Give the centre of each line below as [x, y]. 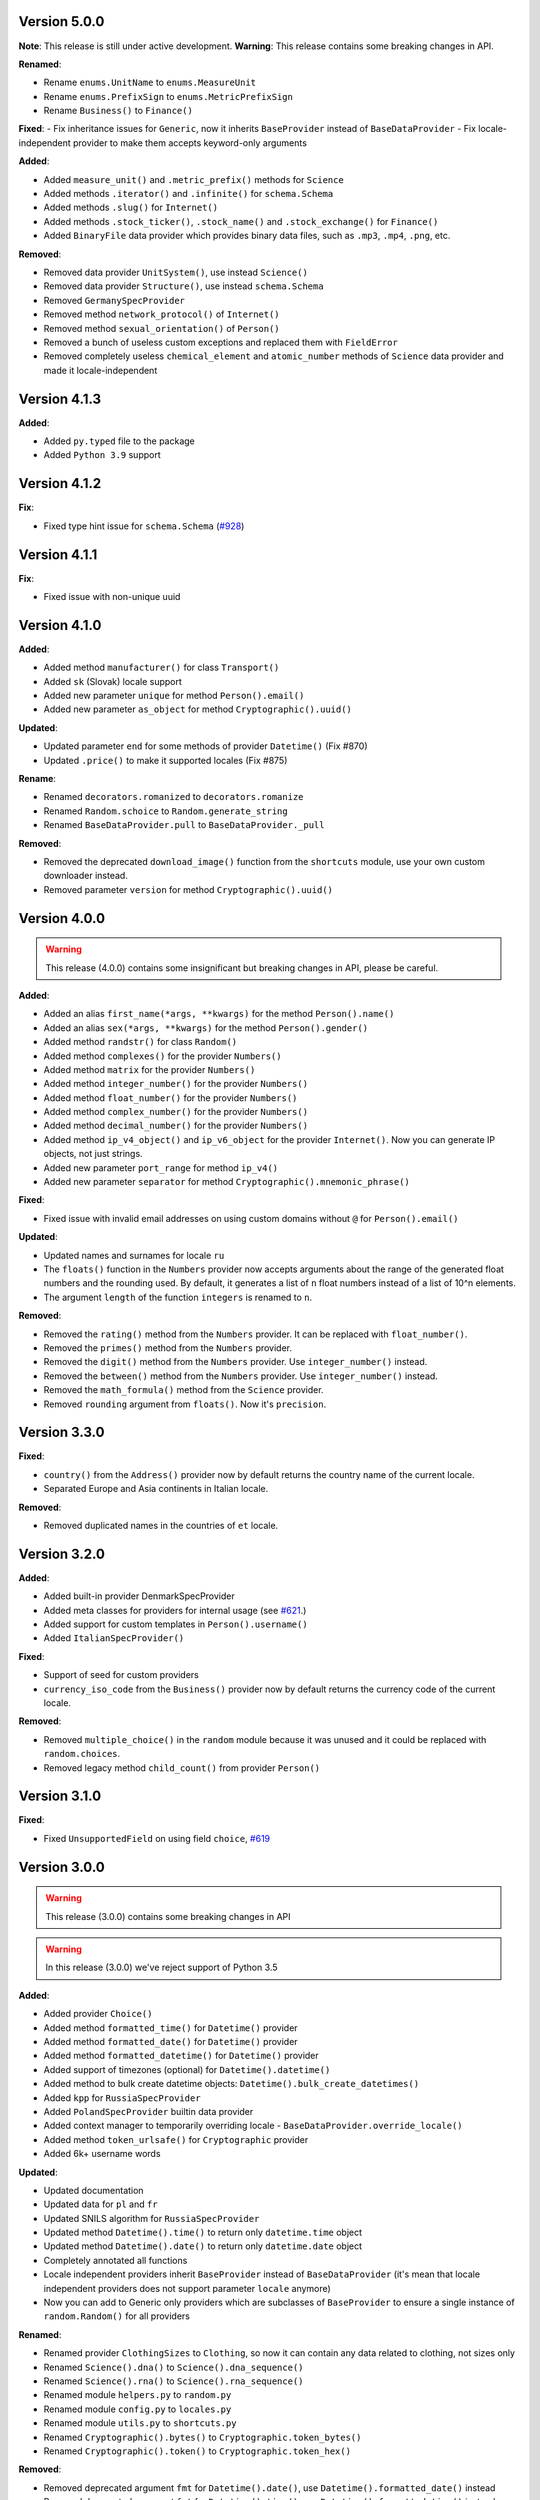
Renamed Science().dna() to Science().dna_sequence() [173, 2367]
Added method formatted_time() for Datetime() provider [171, 2027]
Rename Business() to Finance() [118, 111]
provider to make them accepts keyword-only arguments [189, 142]
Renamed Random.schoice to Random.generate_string [166, 811]
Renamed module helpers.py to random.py [137, 2395]
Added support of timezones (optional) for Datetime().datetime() [187, 2069]
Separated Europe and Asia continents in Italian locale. [156, 1489]
